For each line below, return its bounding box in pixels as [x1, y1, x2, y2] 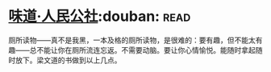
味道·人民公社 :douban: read [8, 7, 191, 26]
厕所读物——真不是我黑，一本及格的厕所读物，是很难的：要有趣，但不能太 [8, 35, 256, 45]
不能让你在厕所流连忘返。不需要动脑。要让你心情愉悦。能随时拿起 [35, 45, 256, 54]
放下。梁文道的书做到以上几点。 [15, 55, 122, 65]
